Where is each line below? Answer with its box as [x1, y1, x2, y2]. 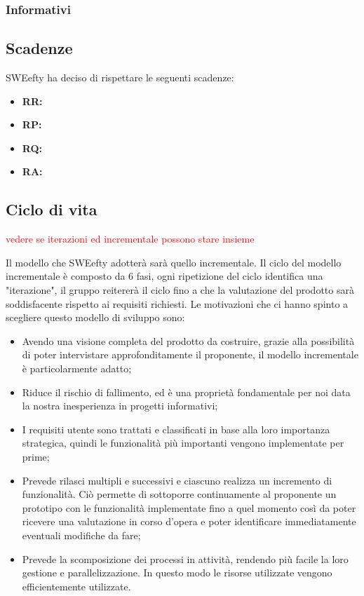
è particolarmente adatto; [22, 360, 132, 375]
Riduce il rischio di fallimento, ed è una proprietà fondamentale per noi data [22, 384, 351, 399]
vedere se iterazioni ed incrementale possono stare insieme [6, 231, 255, 246]
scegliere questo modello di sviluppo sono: [6, 310, 185, 325]
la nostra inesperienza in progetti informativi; [22, 398, 218, 413]
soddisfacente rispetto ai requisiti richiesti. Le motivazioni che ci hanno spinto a [6, 296, 349, 311]
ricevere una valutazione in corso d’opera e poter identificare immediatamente [22, 514, 356, 529]
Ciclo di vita [6, 198, 97, 220]
